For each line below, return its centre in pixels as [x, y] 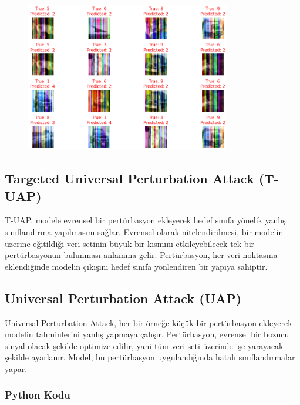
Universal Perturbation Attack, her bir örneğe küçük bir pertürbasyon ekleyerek [149, 322]
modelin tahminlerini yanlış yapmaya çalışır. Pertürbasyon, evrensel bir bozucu [147, 334]
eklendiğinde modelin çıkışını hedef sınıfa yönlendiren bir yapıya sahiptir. [136, 266]
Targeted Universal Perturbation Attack [129, 178]
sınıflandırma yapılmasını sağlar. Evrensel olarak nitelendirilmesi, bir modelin [144, 232]
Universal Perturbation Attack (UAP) [123, 298]
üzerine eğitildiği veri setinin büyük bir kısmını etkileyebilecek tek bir [130, 243]
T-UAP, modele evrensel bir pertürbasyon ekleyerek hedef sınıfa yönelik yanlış [145, 220]
